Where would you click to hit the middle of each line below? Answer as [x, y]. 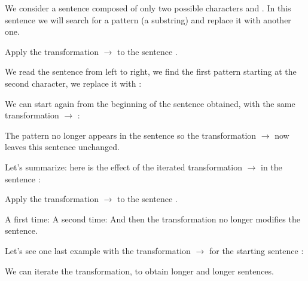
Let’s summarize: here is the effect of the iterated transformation [123, 167]
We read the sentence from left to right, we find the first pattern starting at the [151, 71]
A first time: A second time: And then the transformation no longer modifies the [153, 219]
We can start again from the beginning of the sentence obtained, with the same [150, 103]
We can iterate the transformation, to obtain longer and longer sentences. [139, 271]
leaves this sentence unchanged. [62, 147]
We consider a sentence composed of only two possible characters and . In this [148, 8]
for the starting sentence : [256, 250]
